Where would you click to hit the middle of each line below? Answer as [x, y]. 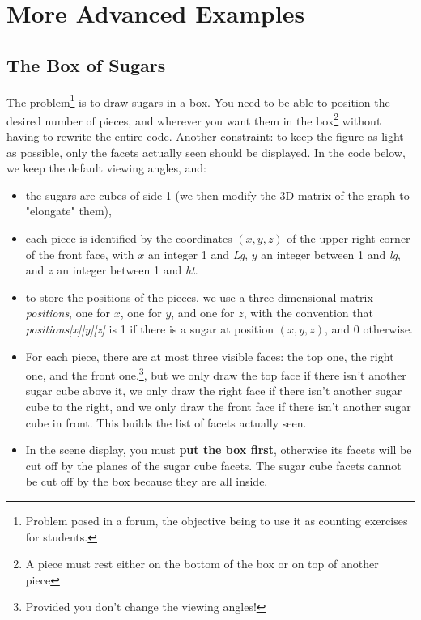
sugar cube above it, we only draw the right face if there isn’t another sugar [214, 391]
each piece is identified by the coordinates [129, 238]
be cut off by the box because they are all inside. [147, 481]
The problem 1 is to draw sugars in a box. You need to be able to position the [198, 100]
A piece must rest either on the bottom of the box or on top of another [202, 564]
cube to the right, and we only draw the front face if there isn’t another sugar [218, 407]
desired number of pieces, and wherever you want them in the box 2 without [194, 119]
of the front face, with [80, 254]
